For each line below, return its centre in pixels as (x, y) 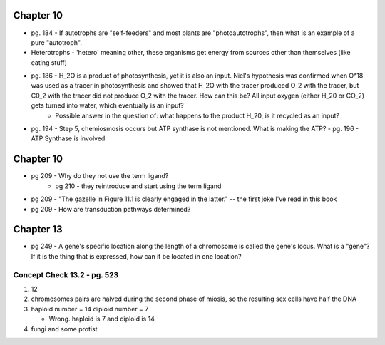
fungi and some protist (64, 329)
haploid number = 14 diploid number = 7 (90, 309)
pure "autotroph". (56, 42)
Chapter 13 (38, 229)
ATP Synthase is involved (68, 138)
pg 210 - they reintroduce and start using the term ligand (138, 186)
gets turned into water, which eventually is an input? (108, 105)
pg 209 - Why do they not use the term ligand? (100, 176)
